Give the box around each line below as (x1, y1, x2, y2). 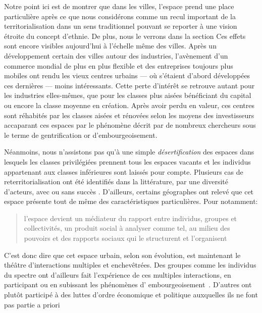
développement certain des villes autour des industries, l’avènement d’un (4, 50, 228, 61)
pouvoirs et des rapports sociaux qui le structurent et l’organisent (24, 233, 227, 243)
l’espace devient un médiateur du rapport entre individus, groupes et (24, 213, 237, 223)
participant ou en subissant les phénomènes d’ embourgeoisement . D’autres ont (4, 279, 252, 290)
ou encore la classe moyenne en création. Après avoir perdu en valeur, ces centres (4, 99, 255, 110)
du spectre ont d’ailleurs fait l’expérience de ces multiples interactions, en (4, 269, 231, 280)
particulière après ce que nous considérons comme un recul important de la (4, 11, 236, 21)
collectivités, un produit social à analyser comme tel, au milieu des (24, 223, 230, 233)
